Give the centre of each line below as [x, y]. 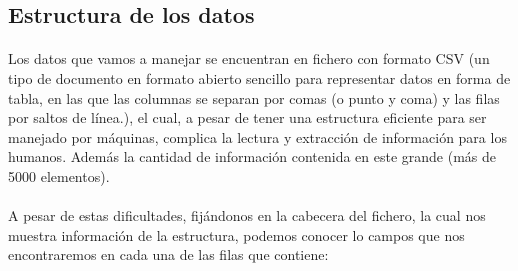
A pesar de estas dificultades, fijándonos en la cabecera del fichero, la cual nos [247, 215]
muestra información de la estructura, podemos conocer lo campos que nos [236, 234]
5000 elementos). [59, 175]
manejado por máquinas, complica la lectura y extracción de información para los [257, 136]
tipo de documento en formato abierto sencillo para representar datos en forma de [259, 77]
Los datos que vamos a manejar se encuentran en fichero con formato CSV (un [249, 58]
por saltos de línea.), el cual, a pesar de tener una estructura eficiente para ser [247, 117]
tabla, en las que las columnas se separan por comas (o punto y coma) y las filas [254, 97]
